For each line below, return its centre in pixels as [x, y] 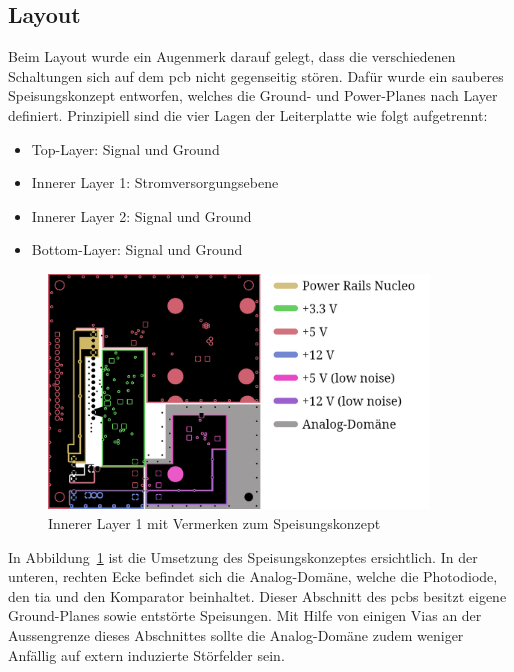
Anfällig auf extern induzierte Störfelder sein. [146, 654]
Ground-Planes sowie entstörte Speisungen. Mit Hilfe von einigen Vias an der [245, 615]
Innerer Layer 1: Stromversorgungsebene [155, 182]
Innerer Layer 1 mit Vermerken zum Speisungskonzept [214, 523]
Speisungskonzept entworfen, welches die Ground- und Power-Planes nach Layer [253, 95]
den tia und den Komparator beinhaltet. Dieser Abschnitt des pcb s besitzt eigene [257, 595]
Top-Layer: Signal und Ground [125, 148]
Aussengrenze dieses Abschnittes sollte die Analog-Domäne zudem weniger [236, 635]
